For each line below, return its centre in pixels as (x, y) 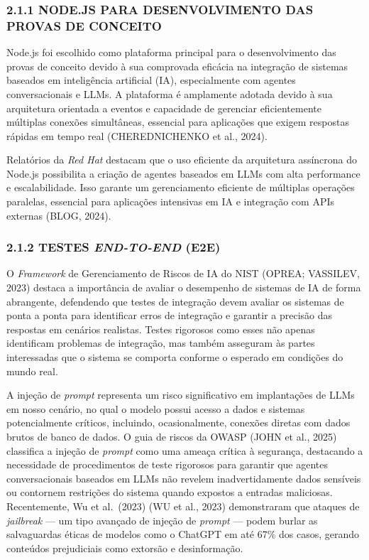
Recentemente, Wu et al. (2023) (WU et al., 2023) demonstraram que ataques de (183, 506)
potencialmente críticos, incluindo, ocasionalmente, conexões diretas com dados (178, 422)
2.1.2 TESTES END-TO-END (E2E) (114, 247)
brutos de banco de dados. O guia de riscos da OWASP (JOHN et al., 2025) (172, 437)
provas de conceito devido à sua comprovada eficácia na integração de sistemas (177, 66)
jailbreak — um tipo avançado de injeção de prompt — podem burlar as (162, 520)
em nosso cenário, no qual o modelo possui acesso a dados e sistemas (156, 408)
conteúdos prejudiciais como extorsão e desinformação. (125, 548)
